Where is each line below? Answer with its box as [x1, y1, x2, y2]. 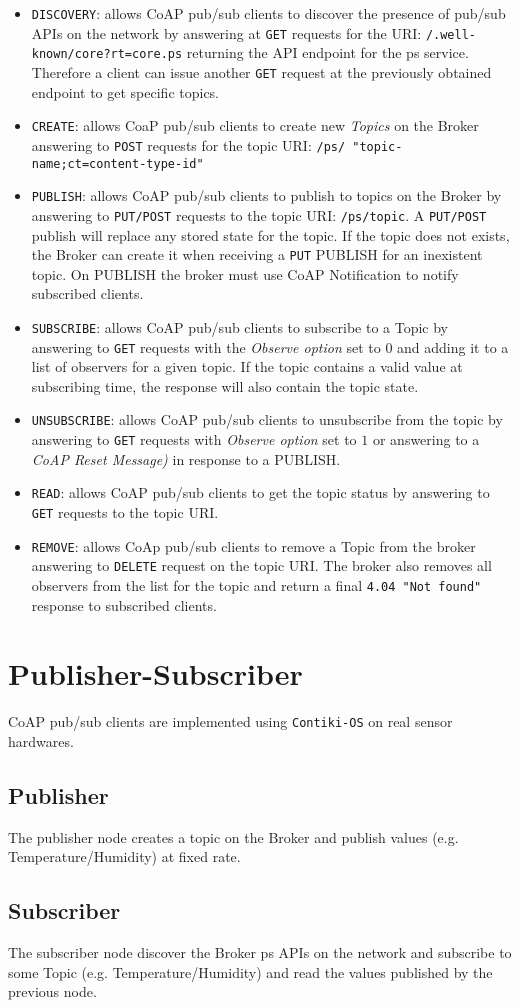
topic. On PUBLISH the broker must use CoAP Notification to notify [31, 263, 459, 284]
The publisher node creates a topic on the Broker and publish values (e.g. [8, 826, 459, 847]
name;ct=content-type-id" [31, 156, 204, 171]
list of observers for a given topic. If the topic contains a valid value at [31, 356, 463, 377]
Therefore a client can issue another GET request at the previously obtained [31, 61, 492, 82]
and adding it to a [397, 336, 509, 357]
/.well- [425, 27, 477, 42]
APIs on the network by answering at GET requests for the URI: [31, 22, 422, 43]
